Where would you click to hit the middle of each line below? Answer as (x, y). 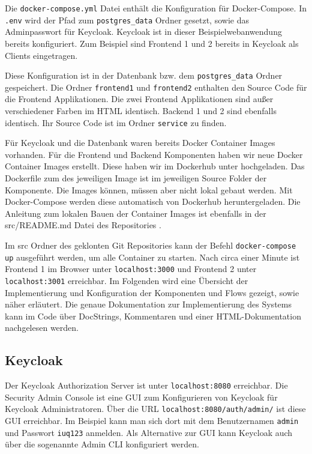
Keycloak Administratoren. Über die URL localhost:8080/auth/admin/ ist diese (155, 409)
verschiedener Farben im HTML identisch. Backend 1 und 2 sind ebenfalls (141, 110)
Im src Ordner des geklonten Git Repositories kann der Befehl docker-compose (151, 245)
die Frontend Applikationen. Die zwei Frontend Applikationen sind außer (139, 99)
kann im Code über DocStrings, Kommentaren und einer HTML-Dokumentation (153, 316)
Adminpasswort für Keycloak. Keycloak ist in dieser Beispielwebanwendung (143, 32)
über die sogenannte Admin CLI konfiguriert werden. (102, 444)
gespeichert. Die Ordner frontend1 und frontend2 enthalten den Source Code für (156, 87)
